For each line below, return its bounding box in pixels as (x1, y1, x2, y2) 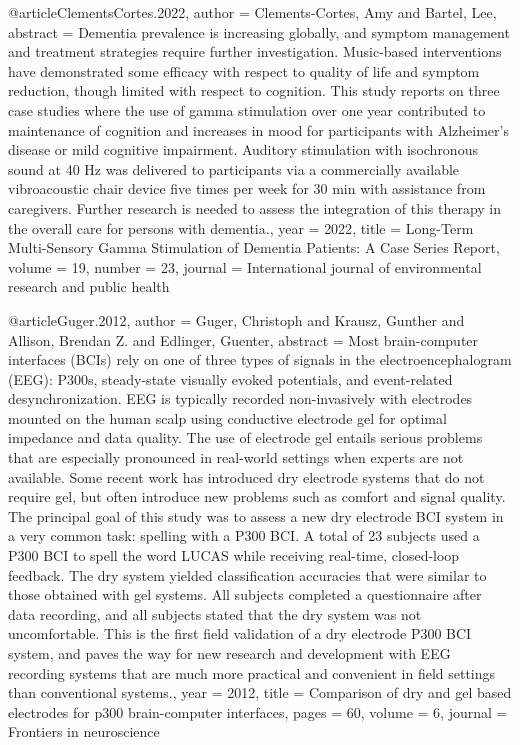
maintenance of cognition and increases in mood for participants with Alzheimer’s (8, 119, 509, 140)
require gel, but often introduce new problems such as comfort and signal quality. (8, 486, 506, 507)
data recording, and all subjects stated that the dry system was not (8, 603, 422, 624)
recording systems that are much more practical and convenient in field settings (8, 662, 496, 683)
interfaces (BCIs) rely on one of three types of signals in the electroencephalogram (8, 349, 512, 370)
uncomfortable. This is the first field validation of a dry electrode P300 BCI (8, 623, 472, 644)
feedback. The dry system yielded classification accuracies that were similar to (8, 564, 487, 585)
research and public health (8, 276, 170, 297)
